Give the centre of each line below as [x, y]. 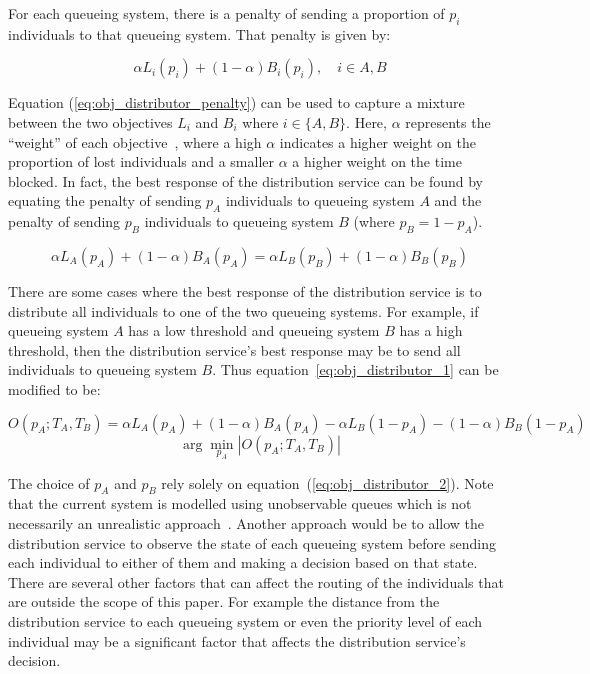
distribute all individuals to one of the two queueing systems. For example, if [243, 310]
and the [458, 200]
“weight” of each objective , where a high [135, 141]
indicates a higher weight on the [377, 141]
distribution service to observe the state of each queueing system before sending [252, 542]
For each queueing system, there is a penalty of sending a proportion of [226, 13]
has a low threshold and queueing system [254, 330]
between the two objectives [90, 121]
